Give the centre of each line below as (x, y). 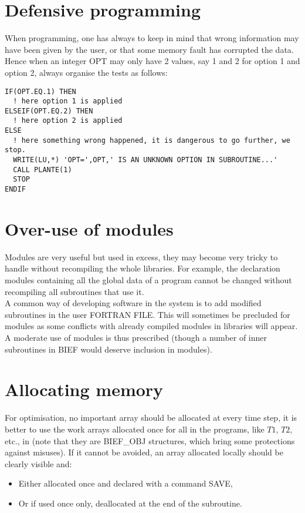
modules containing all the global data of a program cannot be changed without (148, 280)
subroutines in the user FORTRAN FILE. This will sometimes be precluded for (148, 314)
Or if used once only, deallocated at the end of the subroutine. (130, 503)
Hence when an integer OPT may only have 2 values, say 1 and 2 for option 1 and (152, 61)
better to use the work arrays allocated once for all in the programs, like (135, 429)
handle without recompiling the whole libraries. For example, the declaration (143, 268)
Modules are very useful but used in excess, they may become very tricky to (141, 256)
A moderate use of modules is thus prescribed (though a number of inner (136, 337)
